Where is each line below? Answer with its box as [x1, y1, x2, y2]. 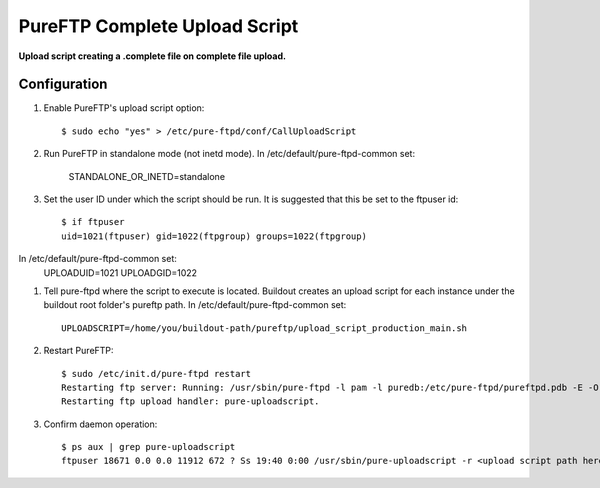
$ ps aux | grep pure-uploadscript [61, 441, 236, 453]
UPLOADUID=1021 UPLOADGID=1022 [43, 266, 198, 279]
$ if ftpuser [61, 216, 125, 228]
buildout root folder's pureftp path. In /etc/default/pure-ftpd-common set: [43, 299, 347, 311]
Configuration [18, 76, 108, 93]
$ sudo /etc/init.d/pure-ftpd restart [61, 368, 252, 379]
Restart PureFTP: [43, 345, 114, 357]
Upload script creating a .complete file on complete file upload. [18, 50, 287, 62]
